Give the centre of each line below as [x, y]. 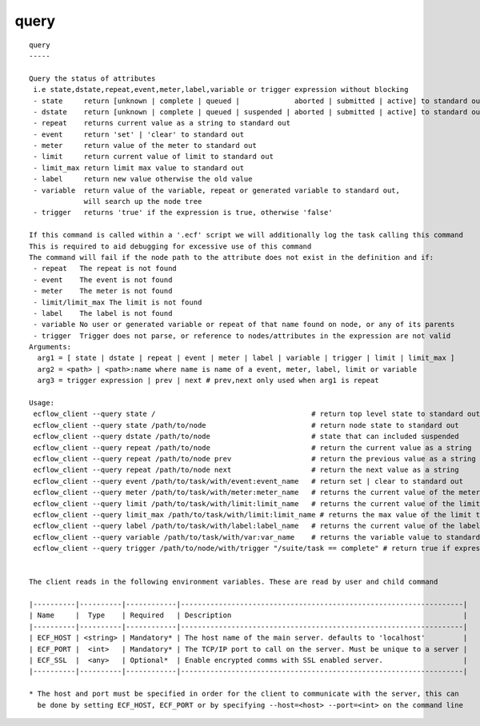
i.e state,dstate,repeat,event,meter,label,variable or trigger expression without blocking [221, 90]
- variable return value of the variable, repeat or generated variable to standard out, [216, 190]
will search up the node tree [143, 201]
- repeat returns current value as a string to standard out [162, 123]
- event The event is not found [103, 279]
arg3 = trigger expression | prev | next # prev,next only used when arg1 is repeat [208, 381]
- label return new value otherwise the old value [143, 179]
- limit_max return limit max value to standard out [138, 168]
